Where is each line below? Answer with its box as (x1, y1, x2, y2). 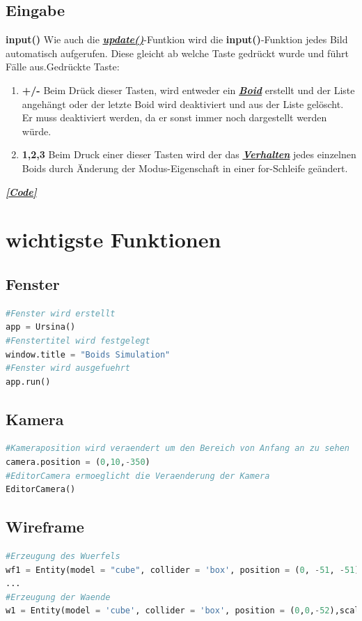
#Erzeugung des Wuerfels (6, 551, 120, 562)
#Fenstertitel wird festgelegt (6, 335, 150, 346)
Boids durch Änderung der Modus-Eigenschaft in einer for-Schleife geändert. (22, 160, 348, 175)
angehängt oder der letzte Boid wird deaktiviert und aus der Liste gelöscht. (22, 96, 344, 111)
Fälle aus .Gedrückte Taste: (6, 59, 120, 74)
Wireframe (6, 516, 84, 537)
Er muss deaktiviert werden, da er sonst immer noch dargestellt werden (22, 110, 327, 125)
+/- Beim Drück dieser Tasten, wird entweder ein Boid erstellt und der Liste (22, 82, 355, 97)
